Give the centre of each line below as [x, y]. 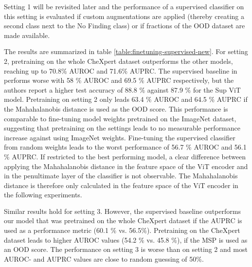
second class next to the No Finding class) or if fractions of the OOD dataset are [125, 26]
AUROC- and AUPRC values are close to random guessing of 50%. [104, 258]
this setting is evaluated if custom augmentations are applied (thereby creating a [124, 16]
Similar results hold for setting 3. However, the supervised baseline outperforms [122, 211]
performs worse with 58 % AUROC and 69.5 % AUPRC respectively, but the [119, 80]
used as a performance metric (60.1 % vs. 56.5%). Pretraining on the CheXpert [122, 230]
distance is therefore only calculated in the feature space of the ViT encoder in [121, 185]
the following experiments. [43, 195]
